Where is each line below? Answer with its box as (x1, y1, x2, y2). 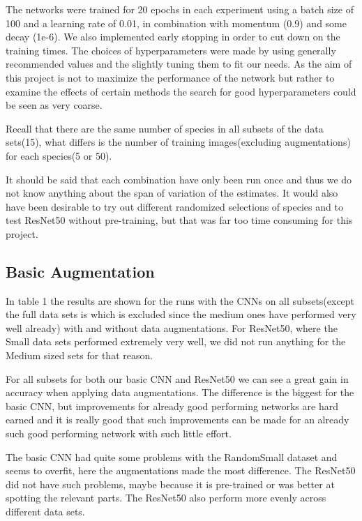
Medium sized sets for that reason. (6, 348, 153, 363)
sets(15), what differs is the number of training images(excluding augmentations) (6, 135, 351, 149)
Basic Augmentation (6, 260, 155, 282)
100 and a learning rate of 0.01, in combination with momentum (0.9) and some (6, 15, 347, 30)
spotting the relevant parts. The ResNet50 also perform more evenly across (6, 490, 326, 505)
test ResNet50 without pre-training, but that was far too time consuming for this (6, 213, 353, 227)
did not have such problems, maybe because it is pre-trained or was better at (6, 476, 335, 491)
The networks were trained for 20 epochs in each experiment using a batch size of (6, 2, 354, 16)
